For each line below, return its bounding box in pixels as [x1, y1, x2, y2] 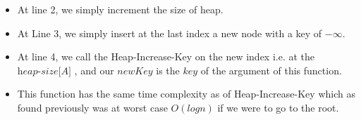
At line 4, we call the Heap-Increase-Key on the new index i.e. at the [17, 49, 315, 64]
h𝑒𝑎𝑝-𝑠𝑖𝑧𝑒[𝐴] [17, 66, 71, 76]
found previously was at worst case [17, 100, 168, 114]
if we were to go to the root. [217, 100, 339, 114]
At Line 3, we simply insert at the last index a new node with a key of [17, 25, 322, 40]
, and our [74, 62, 114, 77]
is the [156, 62, 180, 77]
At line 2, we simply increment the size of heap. [17, 2, 224, 16]
